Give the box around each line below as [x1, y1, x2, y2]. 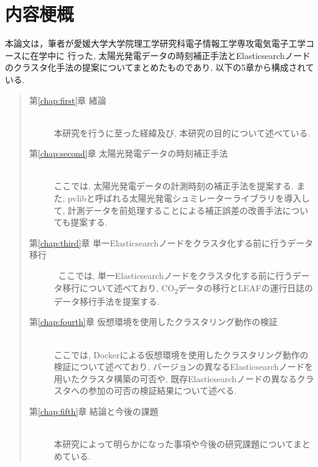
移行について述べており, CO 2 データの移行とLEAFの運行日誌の [62, 281, 313, 296]
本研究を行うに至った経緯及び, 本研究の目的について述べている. [53, 126, 311, 139]
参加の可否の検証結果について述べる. [88, 384, 237, 397]
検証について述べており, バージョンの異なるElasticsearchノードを [53, 360, 313, 373]
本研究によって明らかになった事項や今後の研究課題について [53, 438, 293, 450]
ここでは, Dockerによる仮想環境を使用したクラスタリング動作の [53, 348, 309, 361]
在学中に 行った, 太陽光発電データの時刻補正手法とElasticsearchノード [30, 49, 311, 61]
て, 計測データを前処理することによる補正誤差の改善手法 [53, 203, 282, 216]
